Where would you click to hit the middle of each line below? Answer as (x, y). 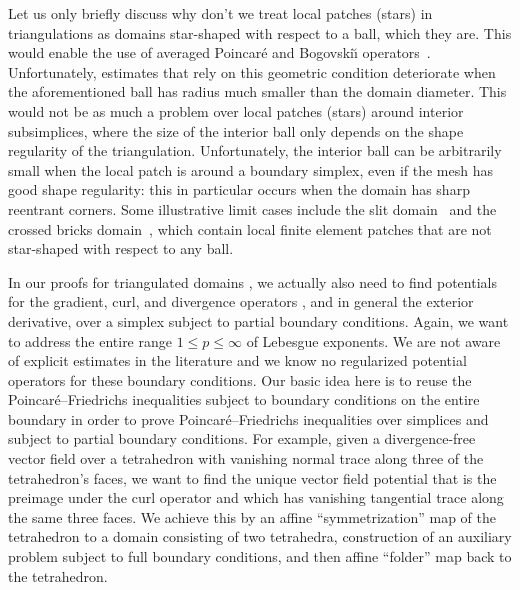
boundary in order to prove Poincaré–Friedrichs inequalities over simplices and (248, 418)
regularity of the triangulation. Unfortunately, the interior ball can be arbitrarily (255, 150)
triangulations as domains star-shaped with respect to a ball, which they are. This (260, 32)
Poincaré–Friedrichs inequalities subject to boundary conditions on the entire (244, 399)
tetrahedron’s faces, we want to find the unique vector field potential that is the (252, 477)
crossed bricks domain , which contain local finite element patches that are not (250, 228)
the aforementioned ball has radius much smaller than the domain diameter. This (257, 91)
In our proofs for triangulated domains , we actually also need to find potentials (252, 281)
